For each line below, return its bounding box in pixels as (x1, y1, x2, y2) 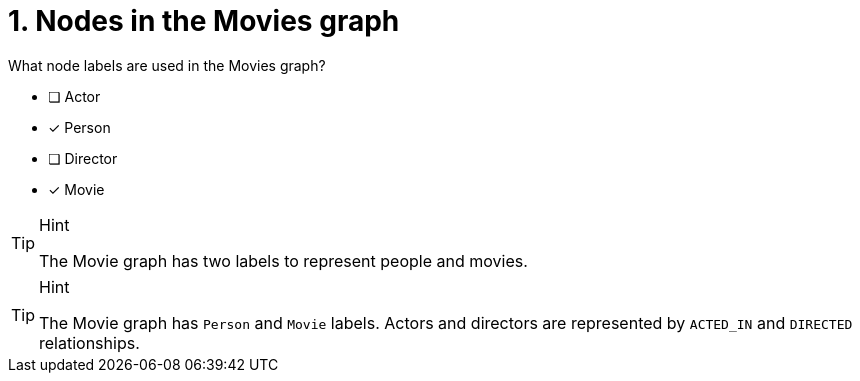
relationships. (39, 332, 140, 353)
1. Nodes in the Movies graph (8, 4, 400, 38)
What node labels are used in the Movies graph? (8, 56, 326, 74)
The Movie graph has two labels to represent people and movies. (39, 250, 528, 271)
